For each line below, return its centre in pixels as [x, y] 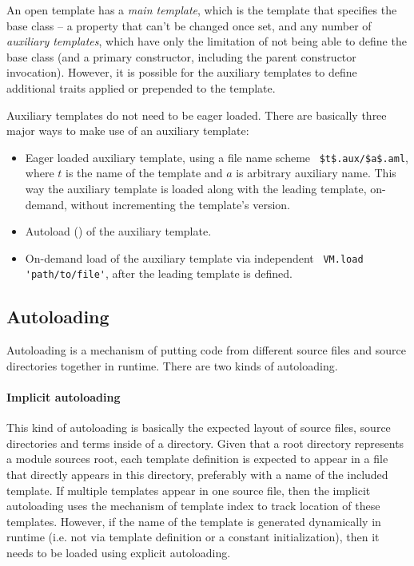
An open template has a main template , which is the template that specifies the [202, 10]
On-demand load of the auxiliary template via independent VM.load [194, 257]
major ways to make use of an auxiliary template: [128, 131]
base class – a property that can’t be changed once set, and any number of [189, 25]
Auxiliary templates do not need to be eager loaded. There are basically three [197, 115]
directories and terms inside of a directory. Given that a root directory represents [205, 443]
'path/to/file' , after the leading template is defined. [159, 273]
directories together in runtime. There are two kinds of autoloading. [172, 365]
